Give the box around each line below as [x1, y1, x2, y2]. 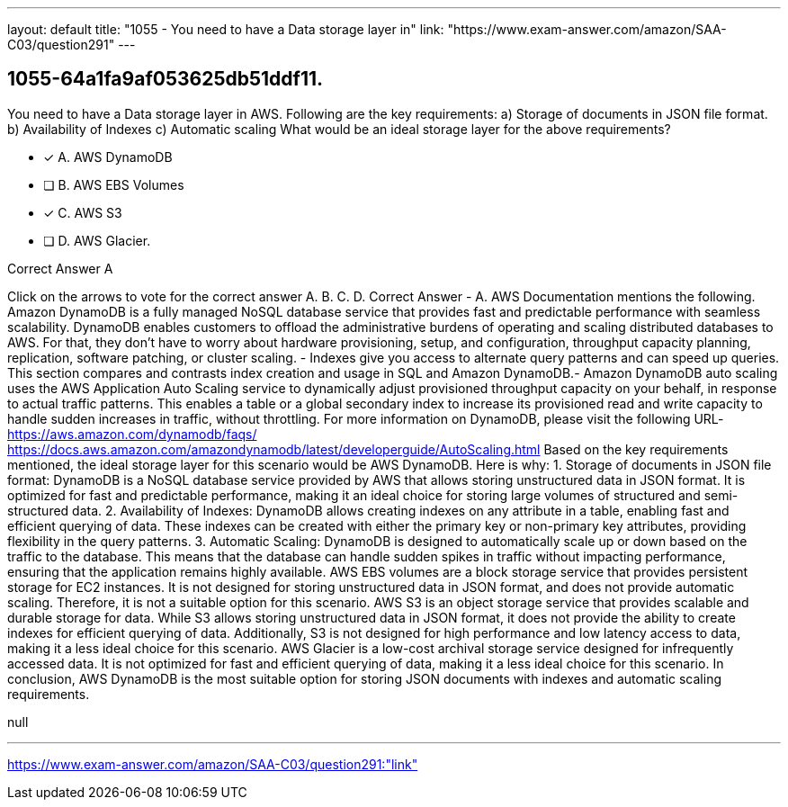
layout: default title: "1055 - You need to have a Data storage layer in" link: [7, 22, 444, 37]
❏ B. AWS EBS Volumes [43, 176, 184, 193]
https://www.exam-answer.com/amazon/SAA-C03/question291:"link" [7, 756, 418, 772]
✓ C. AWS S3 [43, 204, 122, 220]
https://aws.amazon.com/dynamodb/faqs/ [7, 426, 257, 442]
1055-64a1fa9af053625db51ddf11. [7, 67, 324, 91]
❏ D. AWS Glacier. [43, 232, 151, 248]
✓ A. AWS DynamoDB [43, 148, 173, 165]
